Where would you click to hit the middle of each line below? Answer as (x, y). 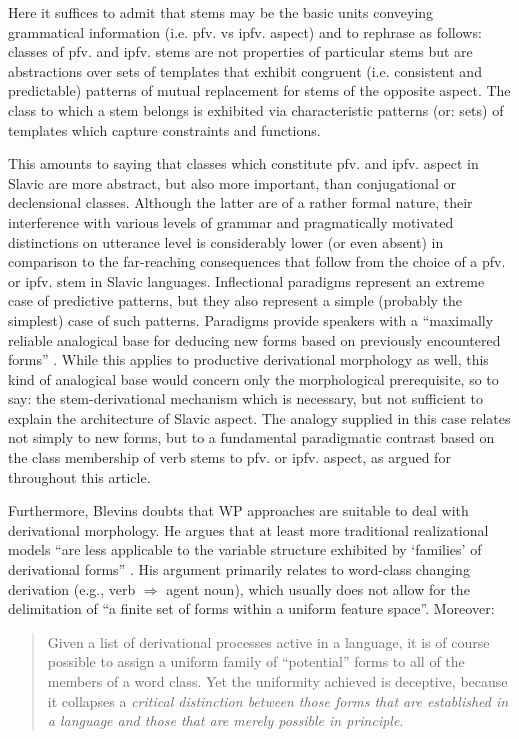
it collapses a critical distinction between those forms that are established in (278, 700)
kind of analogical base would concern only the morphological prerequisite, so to (253, 378)
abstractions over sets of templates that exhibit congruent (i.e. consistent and (245, 70)
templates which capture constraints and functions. (164, 129)
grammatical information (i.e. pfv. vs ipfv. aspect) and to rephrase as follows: (245, 31)
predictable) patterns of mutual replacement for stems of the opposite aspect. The (259, 90)
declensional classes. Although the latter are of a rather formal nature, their (240, 202)
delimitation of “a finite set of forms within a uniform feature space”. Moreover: (251, 608)
